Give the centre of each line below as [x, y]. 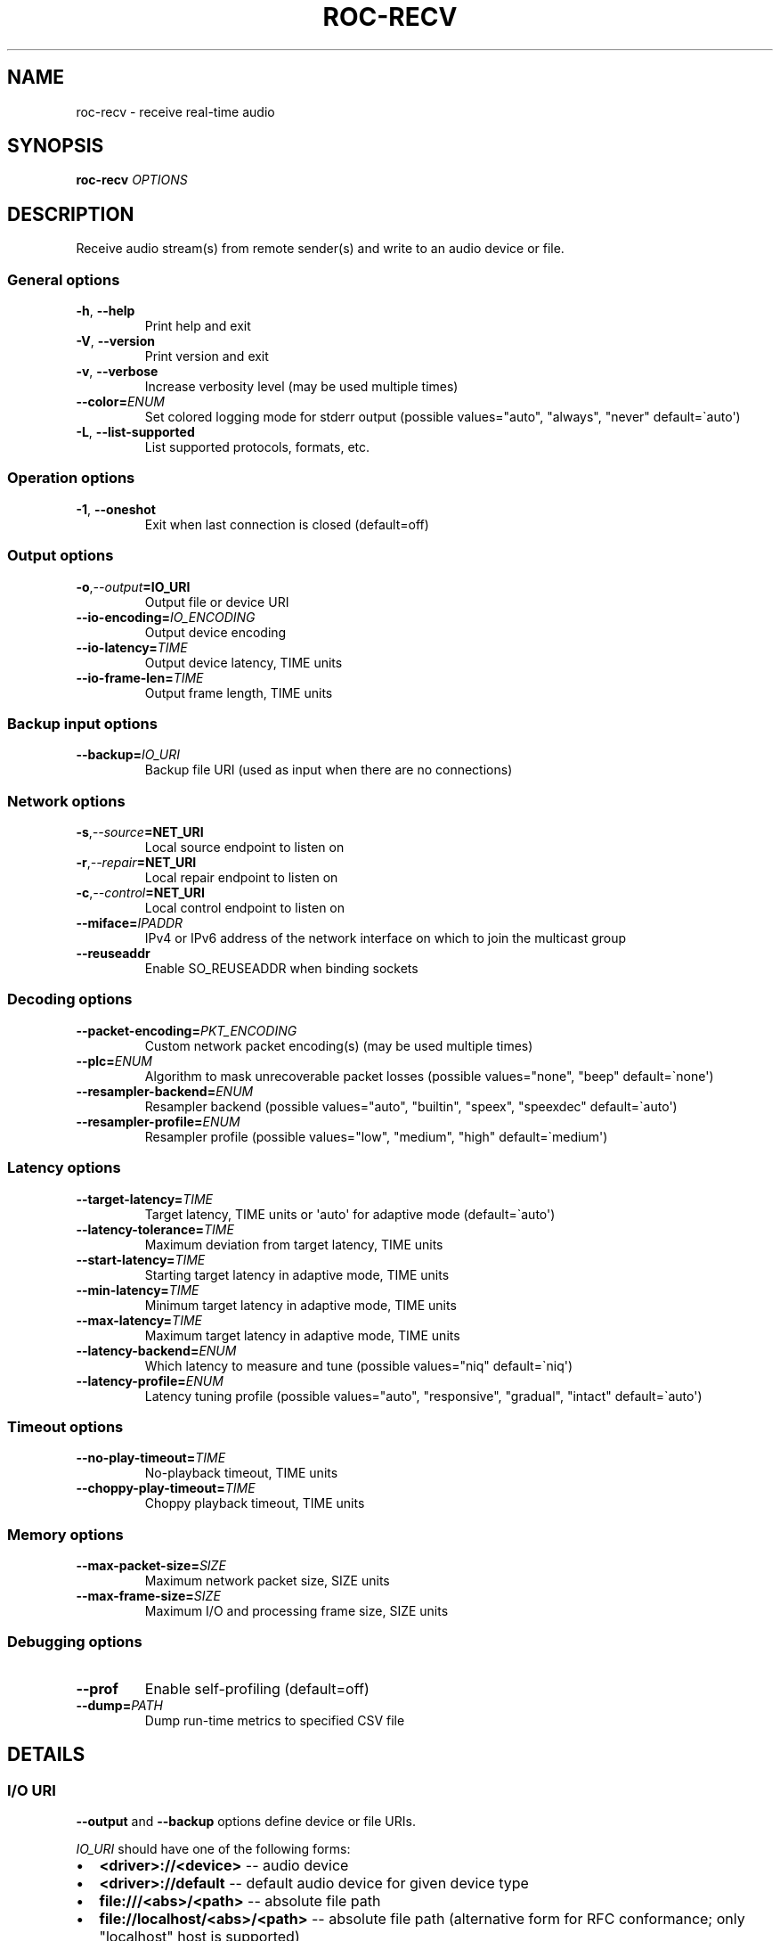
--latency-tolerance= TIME [155, 1229]
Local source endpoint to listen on [244, 848]
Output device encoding [215, 632]
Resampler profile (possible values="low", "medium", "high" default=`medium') [376, 1136]
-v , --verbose [117, 372]
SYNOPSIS [56, 146]
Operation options [71, 478]
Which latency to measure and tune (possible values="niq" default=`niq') [359, 1365]
